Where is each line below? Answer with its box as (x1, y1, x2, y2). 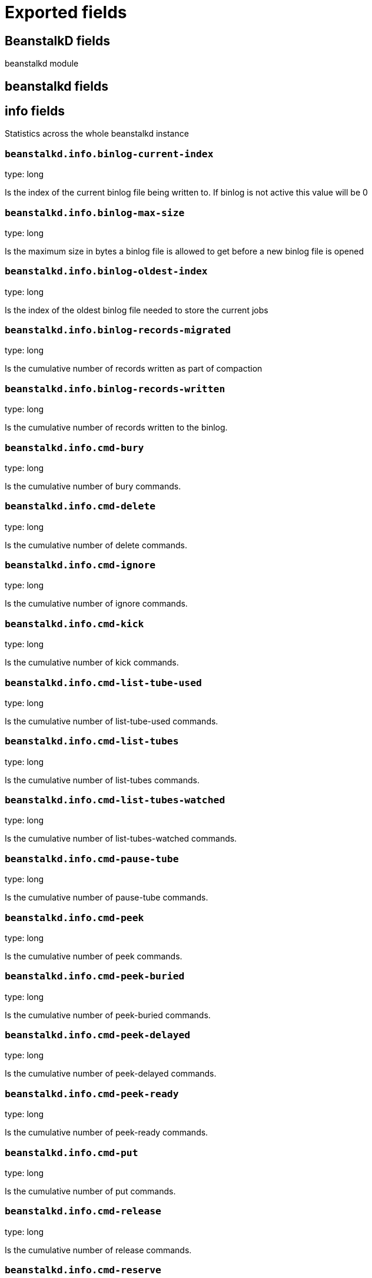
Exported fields (5, 2, 127, 22)
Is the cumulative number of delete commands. (5, 539, 187, 550)
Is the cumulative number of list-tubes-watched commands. (5, 833, 237, 844)
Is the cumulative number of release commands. (5, 1244, 192, 1255)
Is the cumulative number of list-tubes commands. (5, 774, 200, 785)
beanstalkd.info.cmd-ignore (5, 559, 156, 571)
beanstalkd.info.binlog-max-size (5, 207, 185, 218)
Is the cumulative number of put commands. (5, 1186, 176, 1196)
